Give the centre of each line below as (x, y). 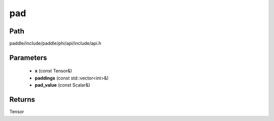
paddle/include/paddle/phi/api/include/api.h (55, 44)
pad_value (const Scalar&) (63, 85)
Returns (22, 99)
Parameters (28, 57)
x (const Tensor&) (54, 71)
